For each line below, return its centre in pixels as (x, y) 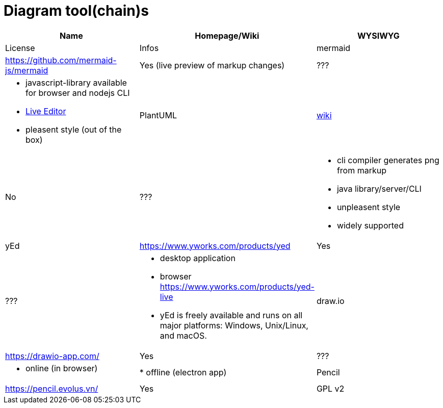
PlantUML (158, 115)
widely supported (370, 225)
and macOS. (183, 335)
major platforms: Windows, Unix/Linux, (234, 325)
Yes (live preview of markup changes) (212, 65)
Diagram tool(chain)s (76, 11)
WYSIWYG (378, 35)
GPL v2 (330, 388)
